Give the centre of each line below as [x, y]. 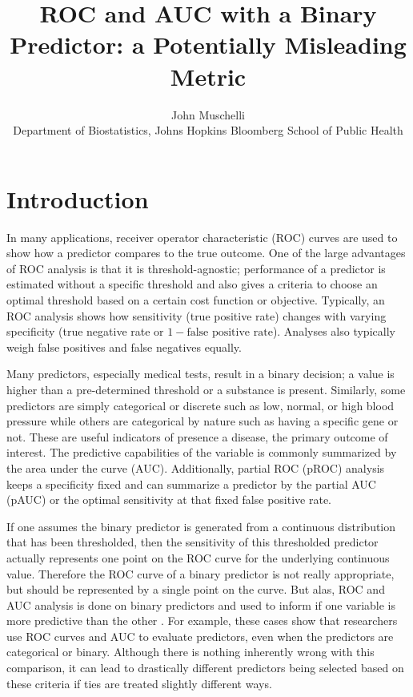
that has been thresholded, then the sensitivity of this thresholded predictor [192, 542]
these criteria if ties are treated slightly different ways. [139, 683]
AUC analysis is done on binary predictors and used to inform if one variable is [201, 604]
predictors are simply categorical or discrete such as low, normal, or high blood [200, 405]
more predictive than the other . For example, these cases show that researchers [202, 620]
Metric [208, 76]
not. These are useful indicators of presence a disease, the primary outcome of [197, 436]
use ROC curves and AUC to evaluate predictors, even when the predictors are [200, 636]
